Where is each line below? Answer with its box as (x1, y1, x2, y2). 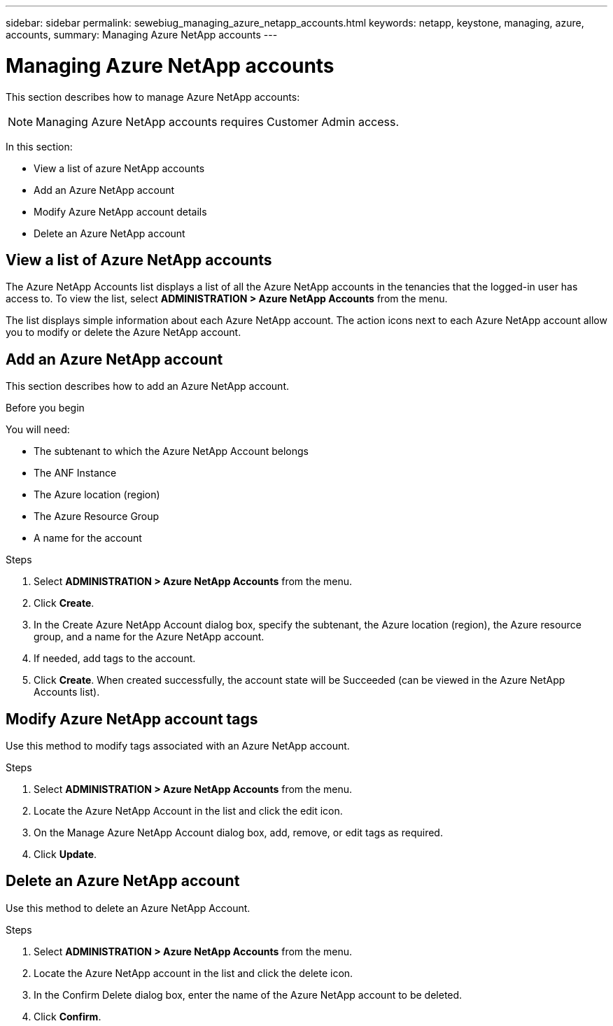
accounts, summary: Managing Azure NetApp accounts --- (6, 29, 278, 41)
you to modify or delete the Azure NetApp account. (6, 326, 241, 339)
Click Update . (34, 848, 97, 861)
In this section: (6, 140, 73, 153)
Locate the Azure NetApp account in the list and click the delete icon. (34, 967, 353, 979)
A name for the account (34, 532, 142, 544)
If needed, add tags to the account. (34, 652, 196, 665)
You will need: (6, 423, 70, 436)
